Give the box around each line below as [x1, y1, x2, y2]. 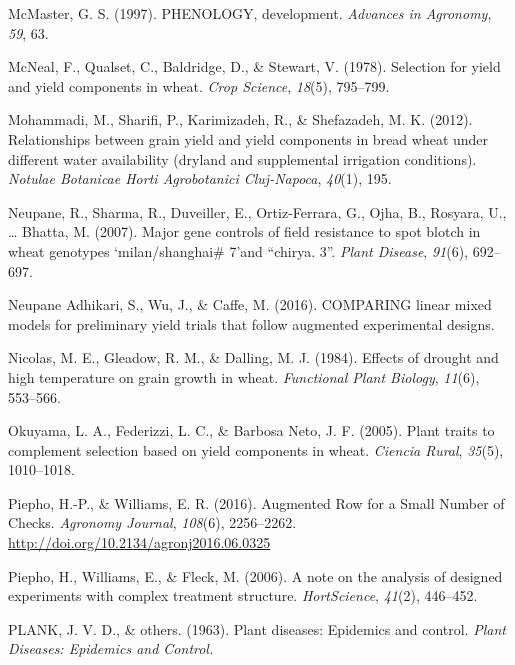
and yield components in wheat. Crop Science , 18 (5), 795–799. [8, 75, 390, 96]
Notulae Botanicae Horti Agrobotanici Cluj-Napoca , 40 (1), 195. [8, 168, 392, 189]
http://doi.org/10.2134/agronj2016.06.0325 [8, 532, 271, 553]
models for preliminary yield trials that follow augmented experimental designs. [8, 313, 495, 334]
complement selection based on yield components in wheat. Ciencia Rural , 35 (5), [8, 439, 504, 460]
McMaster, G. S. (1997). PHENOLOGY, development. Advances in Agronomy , [8, 3, 492, 23]
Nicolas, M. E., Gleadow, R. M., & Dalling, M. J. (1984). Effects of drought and [8, 347, 499, 368]
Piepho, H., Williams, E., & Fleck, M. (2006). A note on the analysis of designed [8, 565, 503, 586]
